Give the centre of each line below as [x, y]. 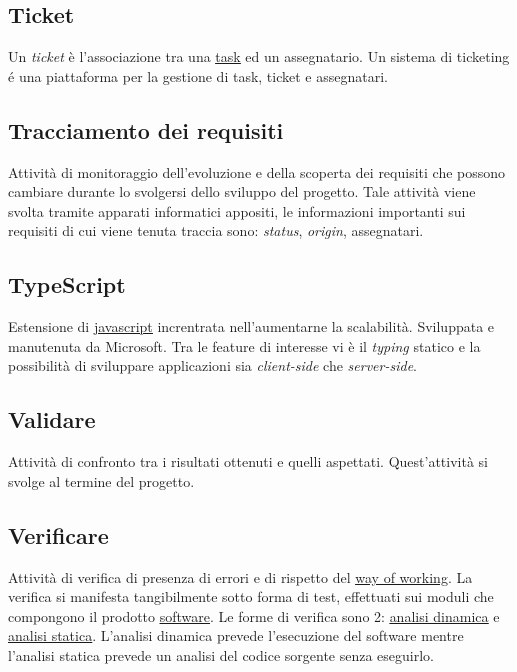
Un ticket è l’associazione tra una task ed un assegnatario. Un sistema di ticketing [259, 56]
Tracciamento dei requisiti [146, 129]
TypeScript [67, 284]
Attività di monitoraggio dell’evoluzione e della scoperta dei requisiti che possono [257, 171]
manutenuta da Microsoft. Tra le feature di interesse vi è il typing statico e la [244, 345]
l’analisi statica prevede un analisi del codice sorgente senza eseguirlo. [221, 654]
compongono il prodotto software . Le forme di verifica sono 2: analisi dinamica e [254, 615]
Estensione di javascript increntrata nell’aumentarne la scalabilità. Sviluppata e [251, 326]
